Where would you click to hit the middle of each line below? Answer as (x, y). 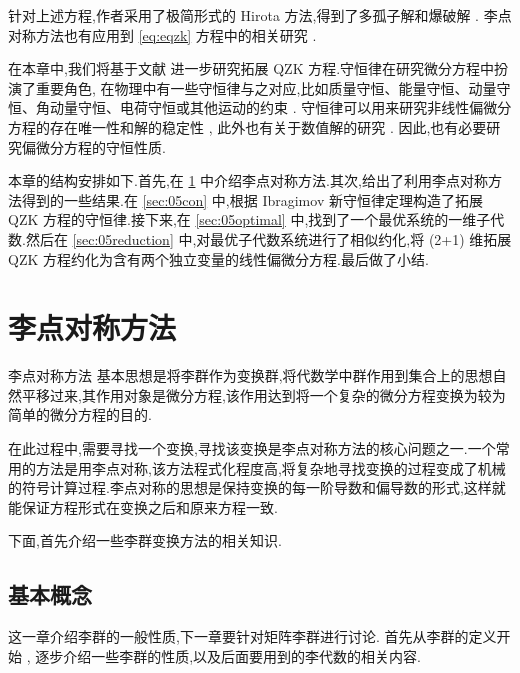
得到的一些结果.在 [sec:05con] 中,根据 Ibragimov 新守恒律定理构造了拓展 (252, 199)
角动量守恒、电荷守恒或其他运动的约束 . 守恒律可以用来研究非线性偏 (259, 107)
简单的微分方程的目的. (80, 414)
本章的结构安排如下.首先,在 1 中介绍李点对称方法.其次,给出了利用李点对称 (248, 180)
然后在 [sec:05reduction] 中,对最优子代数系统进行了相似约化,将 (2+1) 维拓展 (268, 238)
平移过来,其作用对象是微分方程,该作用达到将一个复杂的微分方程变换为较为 (263, 394)
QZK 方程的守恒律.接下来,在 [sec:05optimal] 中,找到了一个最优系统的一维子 (249, 219)
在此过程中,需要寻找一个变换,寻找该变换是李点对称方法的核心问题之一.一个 (252, 448)
